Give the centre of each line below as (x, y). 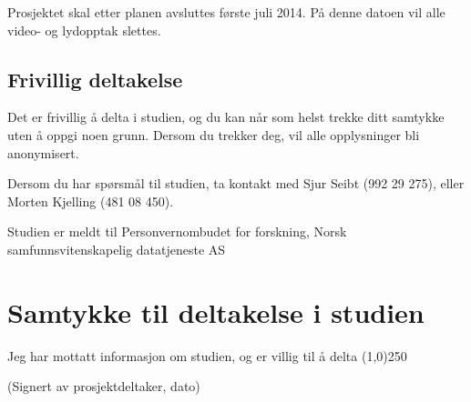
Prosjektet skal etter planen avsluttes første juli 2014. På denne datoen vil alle (226, 12)
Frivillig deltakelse (95, 79)
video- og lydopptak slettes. (84, 30)
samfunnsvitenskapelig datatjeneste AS (117, 249)
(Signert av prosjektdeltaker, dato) (104, 386)
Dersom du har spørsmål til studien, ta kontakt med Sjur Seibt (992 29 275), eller (236, 183)
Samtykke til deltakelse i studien (216, 312)
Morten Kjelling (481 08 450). (91, 201)
